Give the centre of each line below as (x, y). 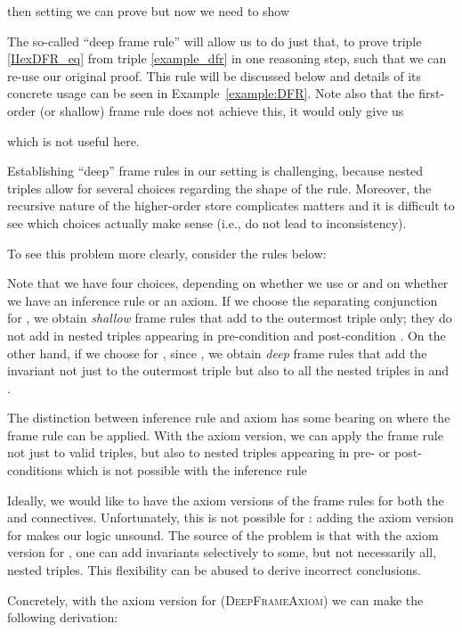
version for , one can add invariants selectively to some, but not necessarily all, (222, 552)
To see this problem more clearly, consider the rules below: (167, 253)
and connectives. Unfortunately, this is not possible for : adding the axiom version (231, 517)
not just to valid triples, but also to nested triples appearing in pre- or (199, 452)
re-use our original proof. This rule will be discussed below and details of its (215, 75)
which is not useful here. (73, 140)
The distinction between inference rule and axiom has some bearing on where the (229, 418)
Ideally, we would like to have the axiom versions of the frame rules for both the (226, 500)
